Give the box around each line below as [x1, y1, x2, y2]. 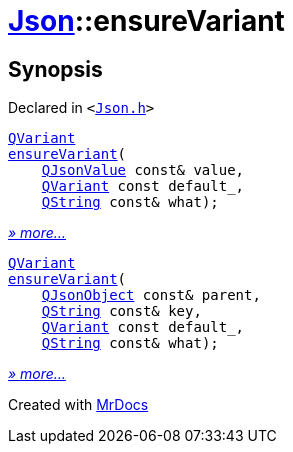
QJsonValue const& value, [41, 162, 245, 179]
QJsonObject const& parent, [41, 287, 261, 304]
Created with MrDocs [8, 396, 149, 414]
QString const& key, [41, 303, 202, 320]
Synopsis [8, 56, 103, 82]
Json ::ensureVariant [8, 4, 285, 38]
